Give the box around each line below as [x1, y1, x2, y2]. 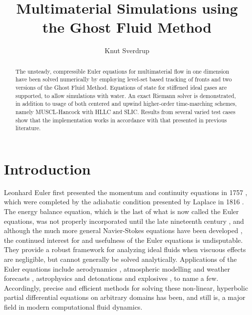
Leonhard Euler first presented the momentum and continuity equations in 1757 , [4, 187, 248, 197]
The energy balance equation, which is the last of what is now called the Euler [4, 206, 239, 217]
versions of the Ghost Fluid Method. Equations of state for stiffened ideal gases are [15, 83, 227, 92]
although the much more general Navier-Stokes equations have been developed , [4, 225, 243, 236]
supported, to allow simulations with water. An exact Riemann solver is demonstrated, [15, 91, 236, 99]
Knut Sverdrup [105, 45, 149, 56]
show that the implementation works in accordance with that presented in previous [15, 116, 227, 124]
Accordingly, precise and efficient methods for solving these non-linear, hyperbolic [4, 282, 248, 293]
